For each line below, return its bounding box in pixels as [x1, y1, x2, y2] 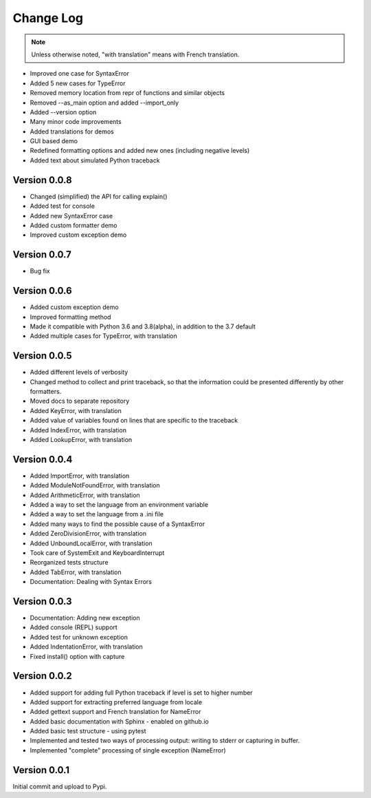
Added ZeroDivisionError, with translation [30, 529, 147, 538]
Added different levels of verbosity [30, 368, 128, 377]
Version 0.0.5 [12, 350, 72, 361]
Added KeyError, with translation [30, 406, 122, 414]
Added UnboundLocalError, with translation [30, 539, 153, 547]
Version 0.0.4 [12, 453, 73, 465]
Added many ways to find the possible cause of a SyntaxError [30, 520, 205, 528]
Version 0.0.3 [12, 596, 72, 607]
